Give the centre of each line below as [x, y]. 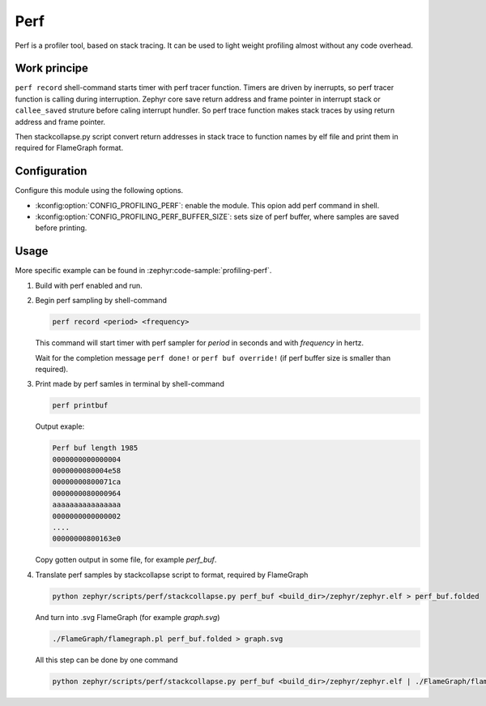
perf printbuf [80, 406]
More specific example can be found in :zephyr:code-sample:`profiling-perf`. [143, 271]
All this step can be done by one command [107, 660]
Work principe [52, 68]
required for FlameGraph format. [69, 148]
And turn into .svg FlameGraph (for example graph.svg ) [128, 617]
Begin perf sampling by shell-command [101, 301]
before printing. [61, 228]
